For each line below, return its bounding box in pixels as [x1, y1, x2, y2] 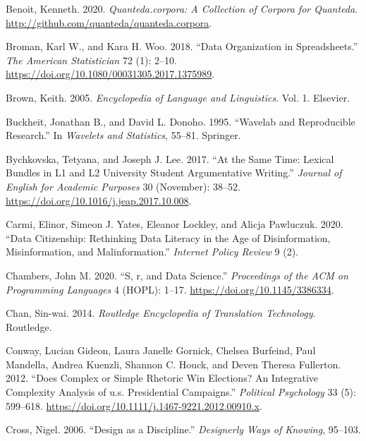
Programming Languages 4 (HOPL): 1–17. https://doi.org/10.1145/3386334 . [6, 282, 334, 296]
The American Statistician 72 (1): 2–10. [6, 52, 177, 67]
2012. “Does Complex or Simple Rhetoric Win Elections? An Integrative [6, 370, 319, 385]
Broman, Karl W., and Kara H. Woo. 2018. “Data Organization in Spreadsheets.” [6, 39, 358, 54]
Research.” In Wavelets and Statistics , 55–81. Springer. [6, 128, 241, 143]
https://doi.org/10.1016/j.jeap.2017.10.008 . [6, 193, 192, 207]
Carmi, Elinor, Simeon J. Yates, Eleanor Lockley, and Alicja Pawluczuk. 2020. [6, 217, 343, 231]
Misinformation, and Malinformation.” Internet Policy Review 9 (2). [6, 244, 298, 259]
